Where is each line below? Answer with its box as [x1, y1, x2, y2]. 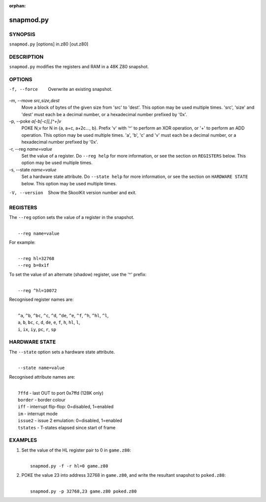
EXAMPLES [9, 437, 37, 444]
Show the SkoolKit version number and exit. [48, 189, 137, 195]
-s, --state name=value [9, 167, 57, 172]
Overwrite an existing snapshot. [48, 86, 113, 92]
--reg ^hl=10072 [18, 288, 57, 293]
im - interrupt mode [18, 411, 58, 417]
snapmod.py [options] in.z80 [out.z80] [9, 41, 89, 47]
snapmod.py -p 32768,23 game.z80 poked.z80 [30, 488, 137, 494]
